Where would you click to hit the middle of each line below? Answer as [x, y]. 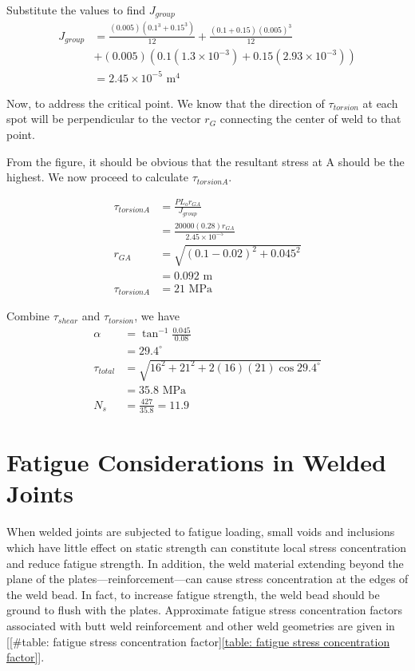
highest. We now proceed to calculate [97, 177]
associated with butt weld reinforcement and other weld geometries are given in [201, 625]
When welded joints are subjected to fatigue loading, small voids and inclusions [201, 532]
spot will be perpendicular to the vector [104, 119]
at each [380, 103]
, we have [157, 316]
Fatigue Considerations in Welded [196, 462]
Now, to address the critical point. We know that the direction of [166, 103]
